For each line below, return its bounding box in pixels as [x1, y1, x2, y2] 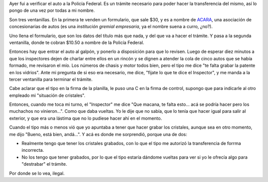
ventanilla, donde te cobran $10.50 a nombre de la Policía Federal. [9, 40, 144, 45]
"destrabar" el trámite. [21, 161, 67, 167]
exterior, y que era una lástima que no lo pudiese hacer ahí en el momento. [9, 115, 162, 121]
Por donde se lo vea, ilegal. [9, 170, 65, 176]
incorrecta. [21, 147, 44, 153]
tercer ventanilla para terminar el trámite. [9, 76, 93, 82]
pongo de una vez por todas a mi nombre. [9, 7, 95, 13]
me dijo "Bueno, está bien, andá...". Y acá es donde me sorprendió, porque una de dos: [9, 131, 188, 137]
